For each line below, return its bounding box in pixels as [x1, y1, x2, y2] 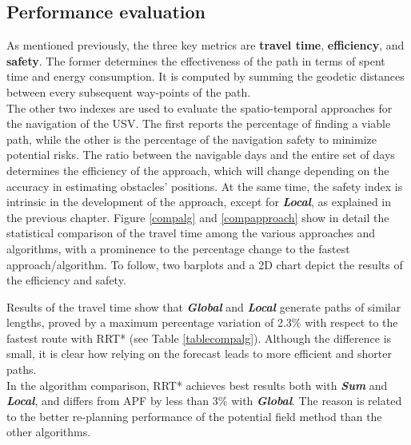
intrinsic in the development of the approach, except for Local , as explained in [6, 193, 392, 210]
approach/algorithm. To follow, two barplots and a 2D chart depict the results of [6, 256, 403, 272]
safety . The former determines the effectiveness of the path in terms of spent [6, 52, 385, 69]
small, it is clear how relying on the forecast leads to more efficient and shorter [6, 345, 393, 362]
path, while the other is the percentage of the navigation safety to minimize [6, 130, 377, 147]
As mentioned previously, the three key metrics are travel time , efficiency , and [6, 37, 405, 54]
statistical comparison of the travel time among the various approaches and [6, 224, 375, 241]
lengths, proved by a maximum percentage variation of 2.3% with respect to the [6, 314, 398, 331]
